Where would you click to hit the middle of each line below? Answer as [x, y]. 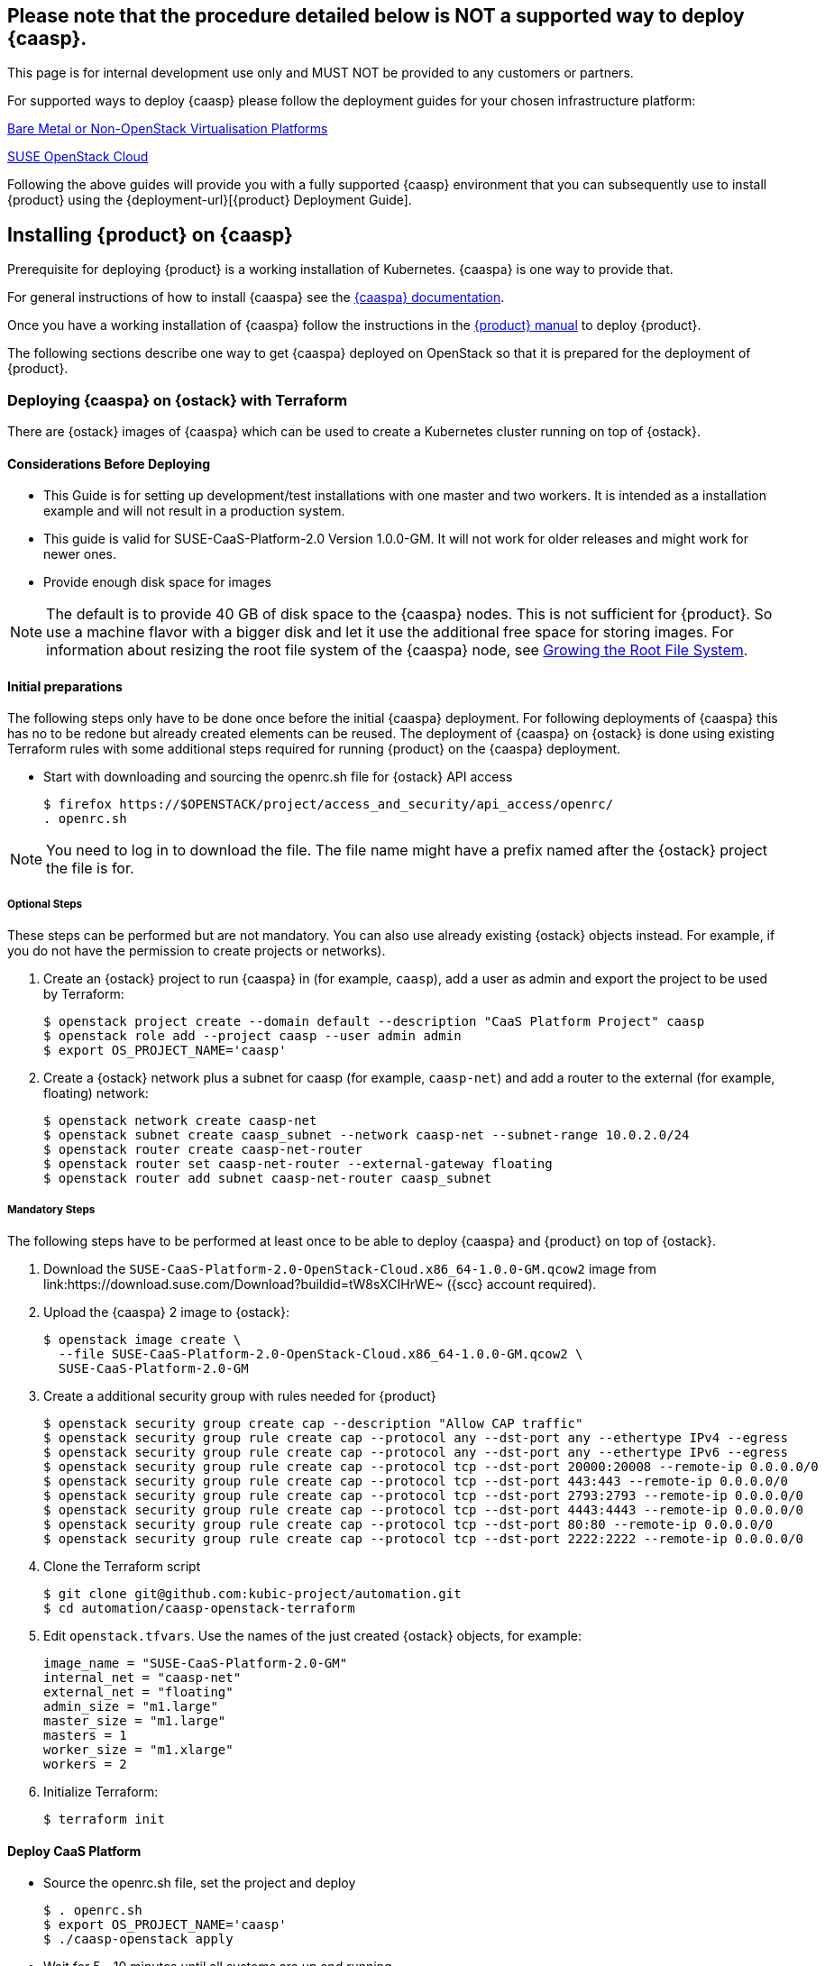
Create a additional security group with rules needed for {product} [240, 1396]
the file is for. [90, 869]
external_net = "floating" [138, 1692]
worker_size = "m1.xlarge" [138, 1750]
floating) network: [96, 1093]
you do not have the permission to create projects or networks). [197, 951]
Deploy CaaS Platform [74, 1851]
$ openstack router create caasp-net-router [203, 1150]
